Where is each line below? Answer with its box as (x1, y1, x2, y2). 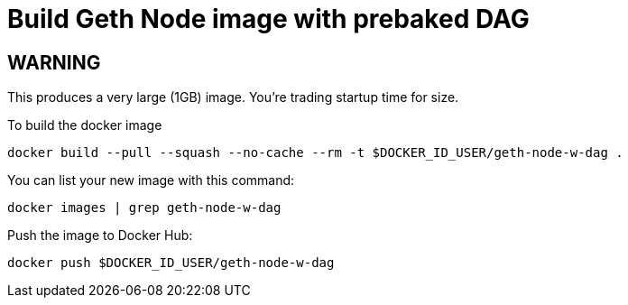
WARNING (7, 51, 101, 74)
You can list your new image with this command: (7, 172, 295, 189)
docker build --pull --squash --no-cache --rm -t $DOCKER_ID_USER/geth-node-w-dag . (7, 145, 623, 161)
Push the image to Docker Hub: (7, 227, 193, 244)
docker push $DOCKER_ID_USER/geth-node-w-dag (7, 255, 335, 271)
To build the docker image (7, 117, 162, 134)
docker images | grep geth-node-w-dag (7, 200, 282, 216)
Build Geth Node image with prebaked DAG (7, 4, 530, 34)
